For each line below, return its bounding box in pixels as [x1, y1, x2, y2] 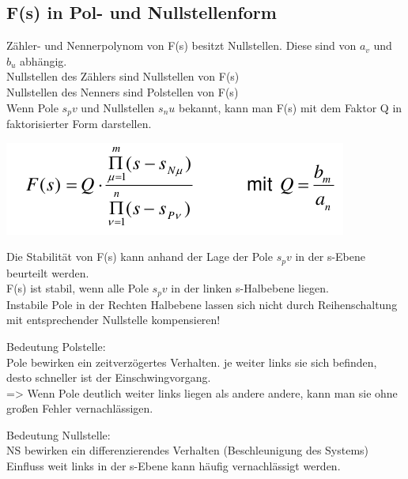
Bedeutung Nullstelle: [6, 426, 111, 443]
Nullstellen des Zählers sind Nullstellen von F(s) [6, 68, 240, 85]
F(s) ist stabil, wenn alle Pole [6, 280, 149, 296]
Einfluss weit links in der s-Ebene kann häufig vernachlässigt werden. [6, 458, 341, 474]
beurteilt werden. [6, 264, 89, 281]
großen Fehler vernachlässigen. [6, 400, 153, 417]
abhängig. [20, 52, 67, 69]
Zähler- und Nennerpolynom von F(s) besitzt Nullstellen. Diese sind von [6, 37, 357, 54]
